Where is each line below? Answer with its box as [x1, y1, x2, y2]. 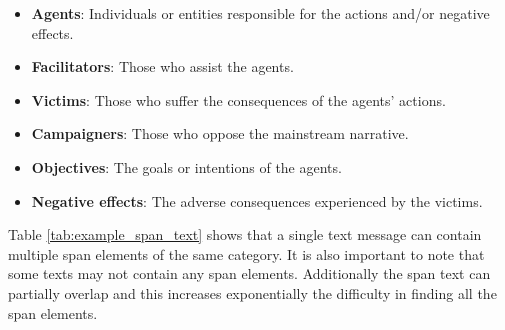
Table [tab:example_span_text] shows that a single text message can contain [8, 224, 482, 245]
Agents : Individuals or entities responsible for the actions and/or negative [31, 3, 490, 23]
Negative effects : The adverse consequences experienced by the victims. [31, 190, 483, 211]
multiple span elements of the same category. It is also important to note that [8, 243, 485, 264]
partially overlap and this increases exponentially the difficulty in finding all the [8, 282, 497, 303]
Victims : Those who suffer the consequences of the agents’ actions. [31, 89, 446, 110]
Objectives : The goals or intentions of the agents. [31, 156, 342, 177]
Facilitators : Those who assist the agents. [31, 56, 294, 77]
